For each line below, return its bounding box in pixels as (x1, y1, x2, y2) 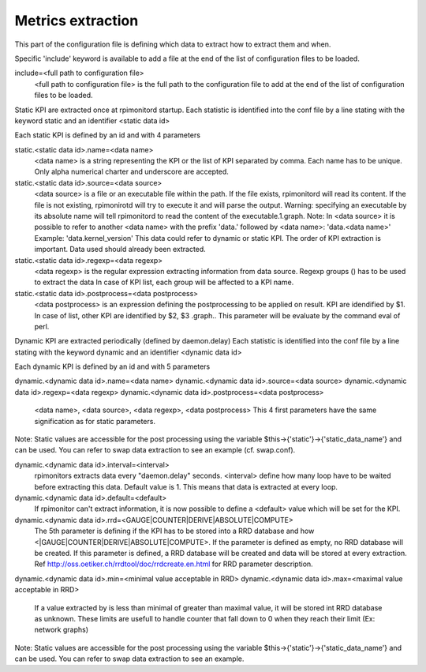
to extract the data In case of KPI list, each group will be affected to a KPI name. (34, 277, 294, 287)
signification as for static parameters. (34, 416, 155, 426)
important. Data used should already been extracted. (34, 245, 207, 254)
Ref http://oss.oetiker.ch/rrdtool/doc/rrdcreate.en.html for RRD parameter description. (34, 559, 313, 569)
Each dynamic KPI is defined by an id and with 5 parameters (14, 362, 211, 371)
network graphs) (34, 625, 88, 635)
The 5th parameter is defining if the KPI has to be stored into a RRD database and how (34, 526, 315, 536)
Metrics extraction (14, 12, 139, 29)
